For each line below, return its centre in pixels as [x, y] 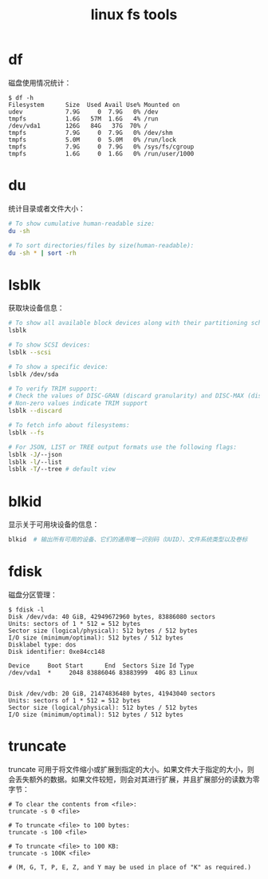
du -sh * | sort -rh [43, 253]
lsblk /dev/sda [33, 374]
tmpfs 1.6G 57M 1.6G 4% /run [83, 119]
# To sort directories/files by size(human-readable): [101, 245]
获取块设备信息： [36, 308]
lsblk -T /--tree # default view [62, 469]
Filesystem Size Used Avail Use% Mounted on [94, 105]
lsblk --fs [26, 433]
